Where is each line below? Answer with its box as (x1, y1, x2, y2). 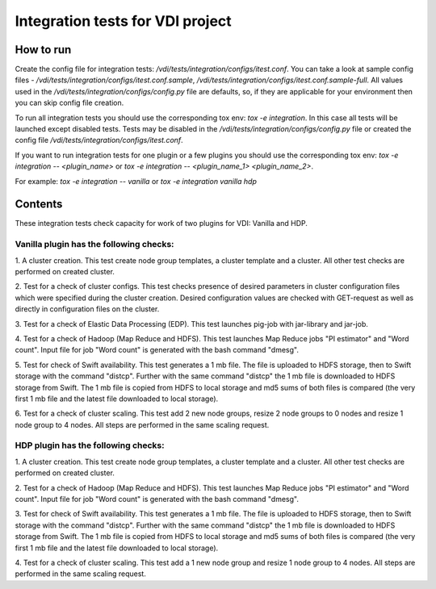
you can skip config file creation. (15, 98, 124, 108)
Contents (15, 198, 63, 211)
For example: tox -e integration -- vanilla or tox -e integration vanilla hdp (15, 176, 258, 186)
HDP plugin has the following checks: (15, 440, 165, 451)
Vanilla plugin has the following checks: (15, 239, 174, 250)
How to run (15, 43, 72, 56)
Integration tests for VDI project (15, 12, 232, 30)
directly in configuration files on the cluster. (15, 304, 160, 314)
